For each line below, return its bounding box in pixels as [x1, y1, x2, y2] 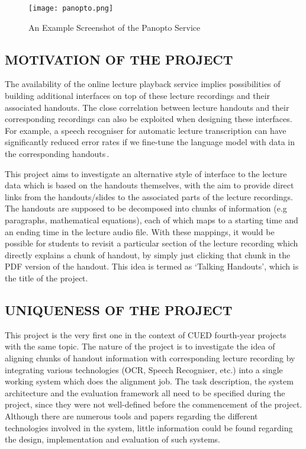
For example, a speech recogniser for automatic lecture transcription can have [5, 124, 286, 136]
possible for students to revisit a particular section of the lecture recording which [5, 237, 298, 249]
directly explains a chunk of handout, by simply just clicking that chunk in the [5, 248, 291, 261]
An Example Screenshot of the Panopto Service [28, 21, 201, 33]
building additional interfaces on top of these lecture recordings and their [5, 89, 270, 102]
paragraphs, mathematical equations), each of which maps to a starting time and [5, 213, 298, 226]
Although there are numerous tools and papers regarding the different [5, 409, 258, 422]
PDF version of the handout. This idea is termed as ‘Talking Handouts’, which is [5, 260, 299, 272]
